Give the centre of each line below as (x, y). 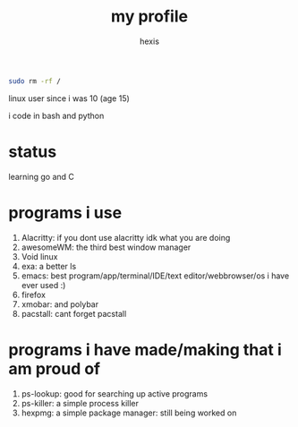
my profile (149, 17)
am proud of (55, 368)
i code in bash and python (56, 115)
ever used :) (43, 285)
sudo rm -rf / (35, 81)
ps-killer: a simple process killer (80, 403)
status (33, 152)
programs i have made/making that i (145, 350)
